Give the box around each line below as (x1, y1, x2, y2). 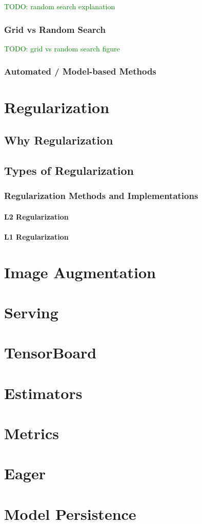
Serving (4, 301, 58, 322)
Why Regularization (4, 132, 113, 148)
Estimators (4, 382, 83, 403)
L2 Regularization (4, 211, 69, 222)
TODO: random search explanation (4, 1, 115, 11)
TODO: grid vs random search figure (4, 43, 120, 53)
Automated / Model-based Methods (4, 65, 156, 78)
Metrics (4, 423, 59, 444)
